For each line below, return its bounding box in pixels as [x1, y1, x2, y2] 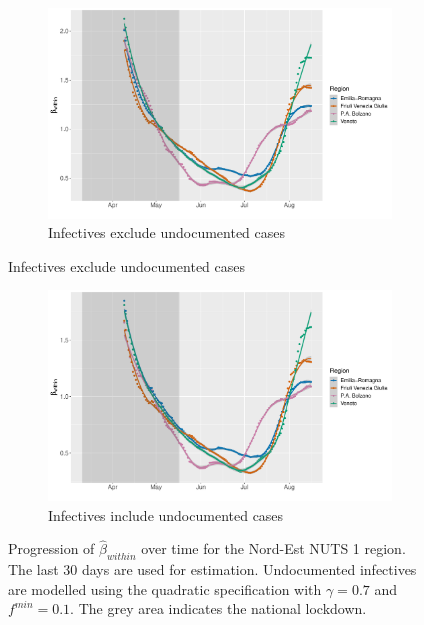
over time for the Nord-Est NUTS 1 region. [141, 538, 406, 559]
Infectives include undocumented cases [48, 504, 284, 525]
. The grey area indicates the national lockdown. [70, 598, 367, 619]
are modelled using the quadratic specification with [8, 578, 322, 599]
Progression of [8, 538, 95, 559]
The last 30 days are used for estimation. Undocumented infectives [8, 559, 417, 580]
